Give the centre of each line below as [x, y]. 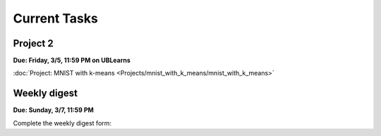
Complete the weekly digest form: [62, 123]
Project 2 [33, 43]
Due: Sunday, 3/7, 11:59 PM [54, 110]
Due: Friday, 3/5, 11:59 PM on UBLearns [72, 61]
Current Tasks [55, 18]
